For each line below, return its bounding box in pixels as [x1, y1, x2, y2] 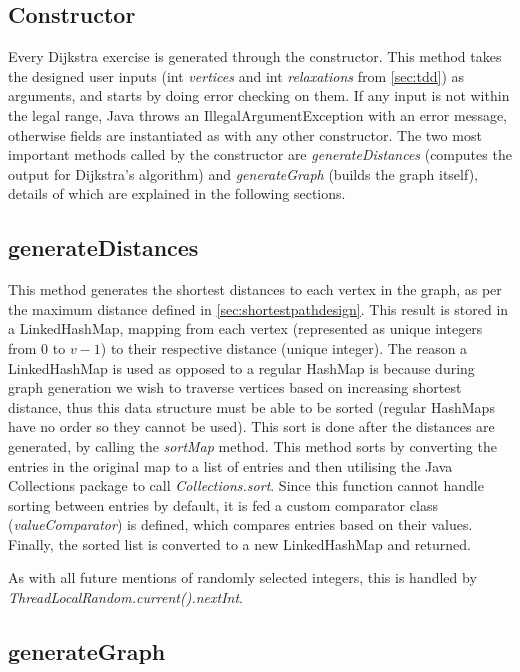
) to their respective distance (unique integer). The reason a [100, 337, 468, 358]
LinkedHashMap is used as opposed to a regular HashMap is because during [8, 357, 475, 378]
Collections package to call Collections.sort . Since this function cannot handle [8, 475, 484, 496]
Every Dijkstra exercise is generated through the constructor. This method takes [8, 46, 502, 67]
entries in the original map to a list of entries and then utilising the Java [8, 455, 453, 476]
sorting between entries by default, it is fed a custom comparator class [8, 494, 438, 515]
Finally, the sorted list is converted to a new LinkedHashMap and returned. [8, 533, 471, 554]
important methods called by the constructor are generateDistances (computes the [8, 144, 512, 165]
